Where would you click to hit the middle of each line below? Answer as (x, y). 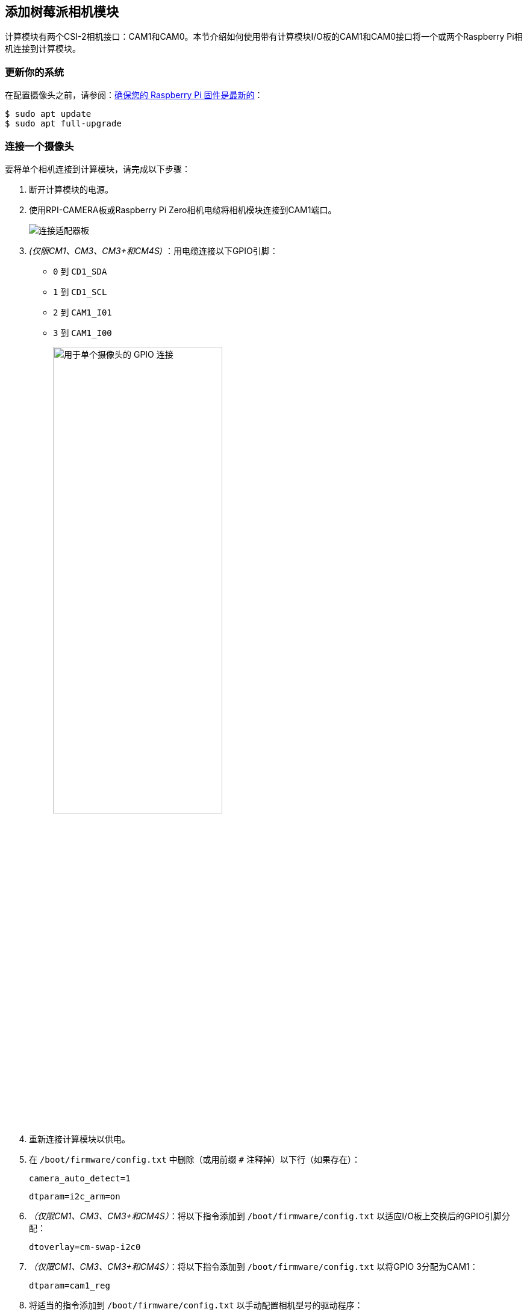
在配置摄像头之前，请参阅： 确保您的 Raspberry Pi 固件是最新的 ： (134, 95)
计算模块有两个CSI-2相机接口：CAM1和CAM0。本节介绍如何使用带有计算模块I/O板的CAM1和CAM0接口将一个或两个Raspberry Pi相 (264, 37)
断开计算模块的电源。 (71, 189)
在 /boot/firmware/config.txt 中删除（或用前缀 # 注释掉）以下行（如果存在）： (195, 1160)
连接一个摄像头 (39, 146)
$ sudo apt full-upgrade (63, 124)
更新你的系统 (35, 72)
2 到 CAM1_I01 (83, 312)
